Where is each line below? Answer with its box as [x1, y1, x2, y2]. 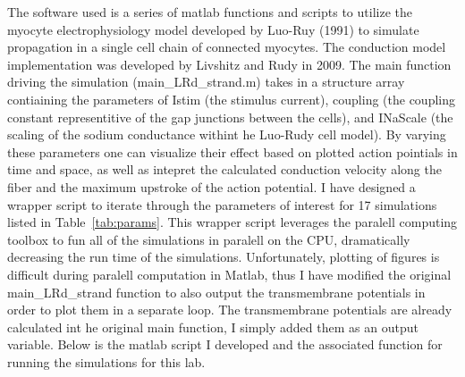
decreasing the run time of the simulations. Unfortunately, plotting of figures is [7, 247, 440, 266]
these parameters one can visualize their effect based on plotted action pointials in [7, 142, 458, 161]
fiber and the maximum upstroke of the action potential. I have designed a [7, 177, 416, 196]
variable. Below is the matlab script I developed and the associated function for [7, 335, 443, 354]
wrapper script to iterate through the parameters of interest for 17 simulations [7, 195, 437, 214]
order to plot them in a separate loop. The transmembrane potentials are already [7, 300, 452, 319]
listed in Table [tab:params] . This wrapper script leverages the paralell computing [7, 213, 458, 231]
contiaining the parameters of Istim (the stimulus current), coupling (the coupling [7, 89, 455, 108]
